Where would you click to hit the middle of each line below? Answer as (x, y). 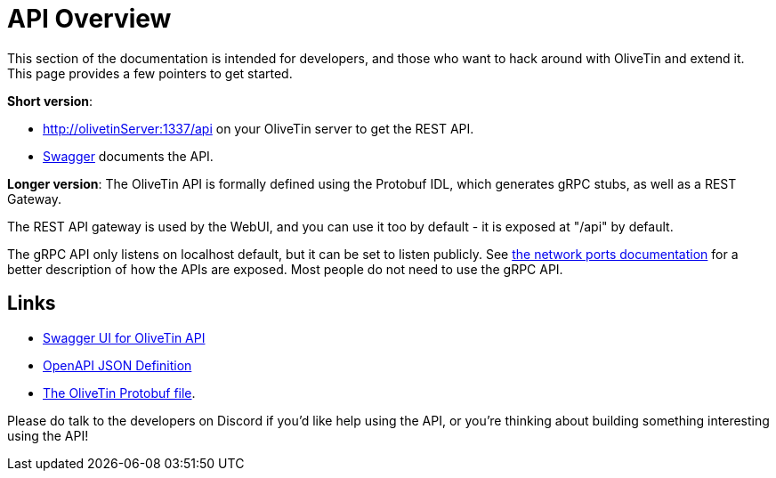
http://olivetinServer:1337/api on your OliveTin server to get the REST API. (259, 128)
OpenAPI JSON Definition (117, 365)
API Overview (89, 19)
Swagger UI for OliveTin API (124, 337)
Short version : (50, 101)
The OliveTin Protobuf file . (119, 393)
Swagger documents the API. (128, 156)
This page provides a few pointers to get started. (150, 73)
